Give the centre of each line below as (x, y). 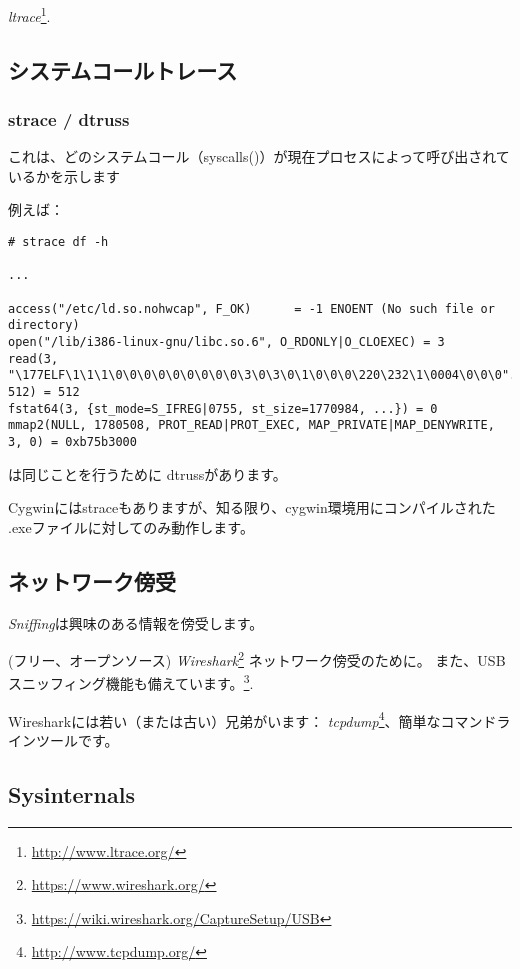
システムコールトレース (123, 69)
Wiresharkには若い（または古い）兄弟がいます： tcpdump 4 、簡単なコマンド (252, 719)
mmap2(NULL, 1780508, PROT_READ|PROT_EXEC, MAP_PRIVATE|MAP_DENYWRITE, (251, 425)
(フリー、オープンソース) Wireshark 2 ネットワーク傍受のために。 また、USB (257, 658)
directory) (44, 325)
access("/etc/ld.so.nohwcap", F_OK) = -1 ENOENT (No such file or (251, 308)
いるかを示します (64, 175)
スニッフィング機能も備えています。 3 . (131, 682)
